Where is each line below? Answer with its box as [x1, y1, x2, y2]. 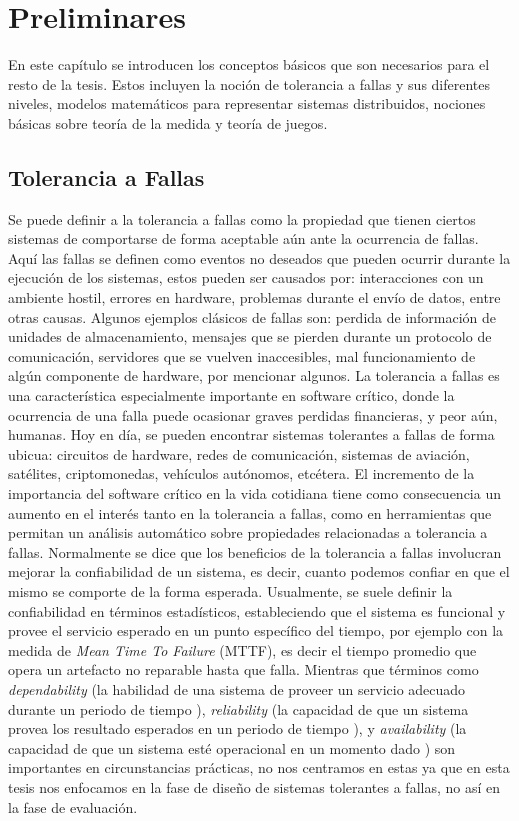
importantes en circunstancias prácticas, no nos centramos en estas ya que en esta [8, 757, 510, 778]
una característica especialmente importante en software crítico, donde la [8, 385, 455, 406]
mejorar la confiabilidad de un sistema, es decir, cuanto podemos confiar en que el [8, 561, 510, 582]
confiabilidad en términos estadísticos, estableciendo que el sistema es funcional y [8, 600, 506, 621]
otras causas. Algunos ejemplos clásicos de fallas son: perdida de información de [8, 306, 497, 327]
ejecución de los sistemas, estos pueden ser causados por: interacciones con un [8, 267, 484, 288]
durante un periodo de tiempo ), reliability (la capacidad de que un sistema [8, 698, 469, 719]
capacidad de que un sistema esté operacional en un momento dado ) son [8, 737, 456, 758]
